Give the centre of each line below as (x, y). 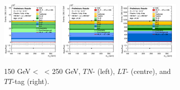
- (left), (104, 71)
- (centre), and (148, 71)
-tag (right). (31, 81)
